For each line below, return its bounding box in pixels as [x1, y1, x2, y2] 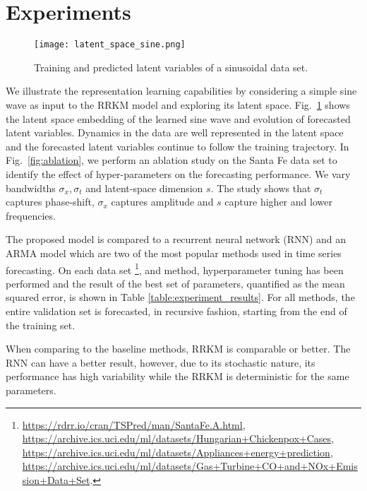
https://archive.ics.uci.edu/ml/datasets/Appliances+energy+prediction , [22, 444, 333, 459]
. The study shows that [210, 180, 311, 195]
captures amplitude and [111, 194, 214, 209]
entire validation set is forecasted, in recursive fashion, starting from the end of [6, 303, 347, 318]
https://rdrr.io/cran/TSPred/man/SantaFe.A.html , [22, 417, 246, 432]
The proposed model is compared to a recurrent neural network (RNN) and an [6, 232, 347, 247]
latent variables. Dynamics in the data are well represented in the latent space [6, 125, 344, 140]
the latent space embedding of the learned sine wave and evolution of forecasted [6, 111, 351, 126]
